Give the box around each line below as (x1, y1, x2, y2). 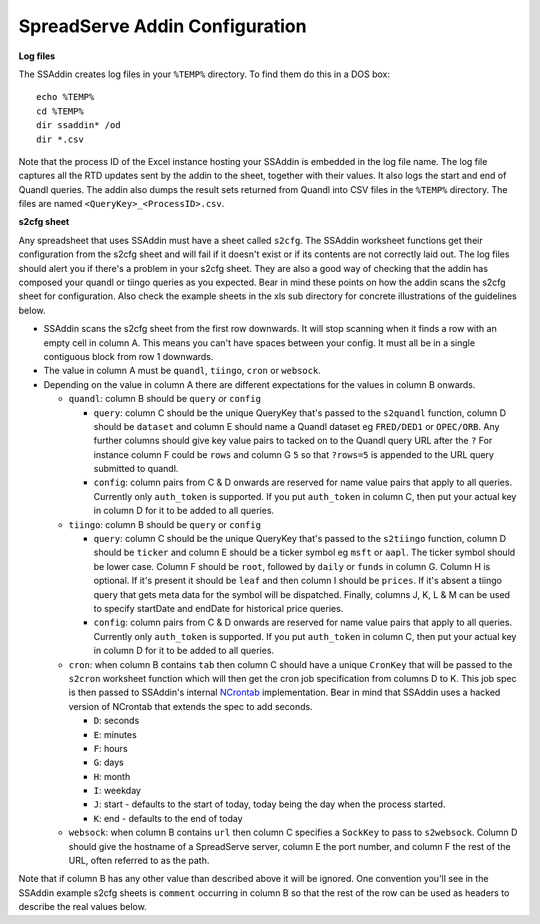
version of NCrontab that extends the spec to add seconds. (68, 700, 314, 712)
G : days (93, 756, 124, 769)
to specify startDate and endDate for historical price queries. (93, 603, 344, 614)
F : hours (93, 742, 129, 754)
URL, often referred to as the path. (68, 855, 210, 867)
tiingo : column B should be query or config (68, 518, 262, 530)
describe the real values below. (18, 901, 147, 913)
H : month (93, 770, 131, 782)
